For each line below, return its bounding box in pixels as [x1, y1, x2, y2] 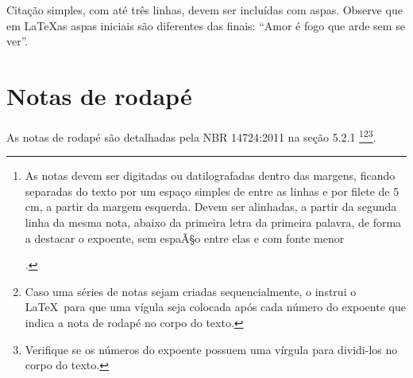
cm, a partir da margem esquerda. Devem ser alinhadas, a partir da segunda [25, 198, 397, 215]
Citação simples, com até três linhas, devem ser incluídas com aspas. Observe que [6, 2, 403, 18]
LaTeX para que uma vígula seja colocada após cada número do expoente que [25, 298, 406, 315]
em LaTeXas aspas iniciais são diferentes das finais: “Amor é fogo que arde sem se [6, 17, 405, 33]
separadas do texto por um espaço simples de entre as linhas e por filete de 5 [25, 182, 399, 199]
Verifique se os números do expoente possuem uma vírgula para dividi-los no [25, 341, 398, 357]
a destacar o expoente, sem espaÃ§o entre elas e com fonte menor [25, 229, 345, 246]
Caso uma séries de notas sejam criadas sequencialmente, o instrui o [25, 283, 357, 299]
